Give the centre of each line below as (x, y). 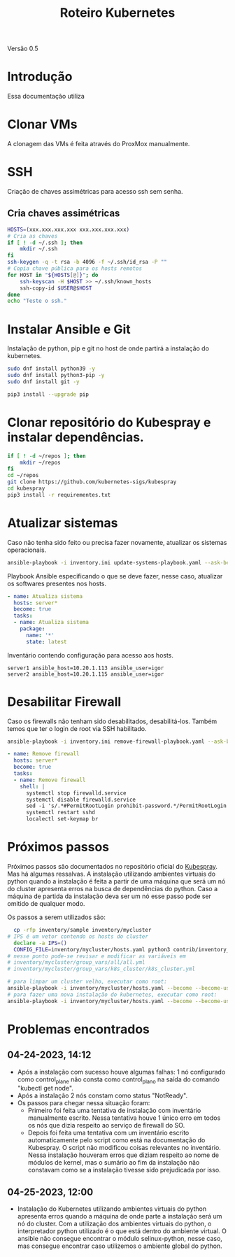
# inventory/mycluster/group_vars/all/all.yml (76, 963)
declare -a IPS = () (41, 943)
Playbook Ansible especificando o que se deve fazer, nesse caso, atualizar (115, 576)
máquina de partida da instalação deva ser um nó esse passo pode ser (109, 896)
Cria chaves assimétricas (64, 214)
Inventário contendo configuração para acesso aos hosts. (90, 655)
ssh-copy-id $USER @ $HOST (56, 288)
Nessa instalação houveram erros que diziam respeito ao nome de (123, 1155)
